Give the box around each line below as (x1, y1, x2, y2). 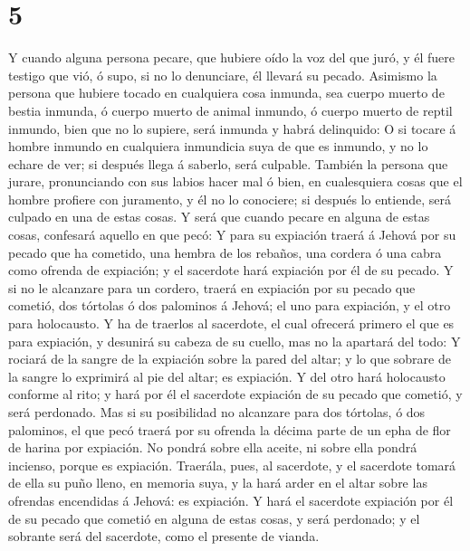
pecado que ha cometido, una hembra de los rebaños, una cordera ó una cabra (8, 242, 442, 261)
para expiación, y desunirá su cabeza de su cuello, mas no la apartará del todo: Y (8, 331, 461, 350)
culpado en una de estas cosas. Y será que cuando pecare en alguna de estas (8, 207, 430, 226)
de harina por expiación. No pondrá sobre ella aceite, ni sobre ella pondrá (8, 438, 417, 457)
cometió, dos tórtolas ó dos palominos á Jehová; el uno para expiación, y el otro (8, 296, 451, 315)
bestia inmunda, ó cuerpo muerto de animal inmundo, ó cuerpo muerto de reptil (8, 100, 453, 119)
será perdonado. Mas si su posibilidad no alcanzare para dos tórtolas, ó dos (8, 403, 426, 421)
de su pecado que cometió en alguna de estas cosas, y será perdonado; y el (8, 508, 420, 527)
